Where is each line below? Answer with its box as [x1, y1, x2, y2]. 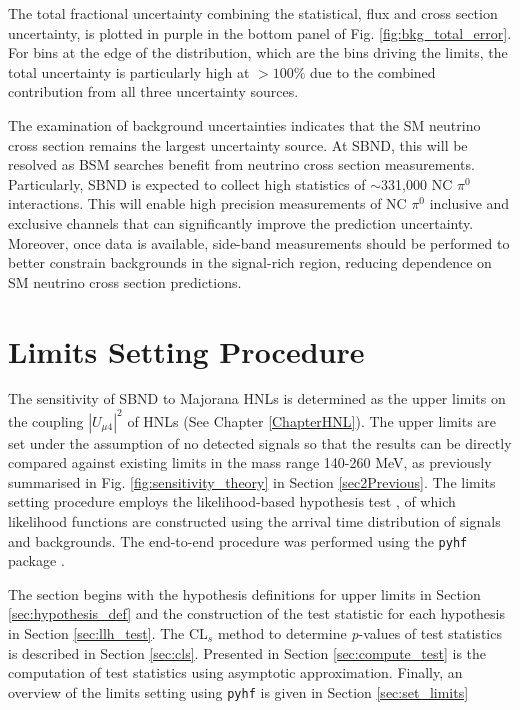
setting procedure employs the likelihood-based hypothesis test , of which [8, 491, 456, 512]
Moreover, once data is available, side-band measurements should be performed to [8, 232, 510, 253]
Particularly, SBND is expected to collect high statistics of [8, 173, 366, 194]
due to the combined [310, 61, 436, 82]
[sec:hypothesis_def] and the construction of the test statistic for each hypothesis [8, 603, 505, 624]
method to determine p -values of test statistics [217, 622, 502, 643]
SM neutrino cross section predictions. [8, 271, 242, 292]
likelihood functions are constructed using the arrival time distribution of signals [8, 510, 501, 531]
